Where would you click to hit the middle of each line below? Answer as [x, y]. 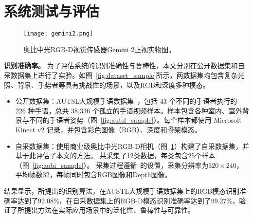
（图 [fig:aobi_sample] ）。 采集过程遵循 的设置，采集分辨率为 [112, 165]
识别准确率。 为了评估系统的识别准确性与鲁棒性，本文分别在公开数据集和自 [124, 65]
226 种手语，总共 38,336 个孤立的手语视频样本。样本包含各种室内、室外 [129, 110]
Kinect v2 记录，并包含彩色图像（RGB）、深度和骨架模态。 [108, 129]
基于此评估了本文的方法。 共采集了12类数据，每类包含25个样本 [115, 155]
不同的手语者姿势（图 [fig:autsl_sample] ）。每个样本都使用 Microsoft [135, 120]
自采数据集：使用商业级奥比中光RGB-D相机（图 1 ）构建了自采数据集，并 [132, 146]
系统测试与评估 [52, 11]
